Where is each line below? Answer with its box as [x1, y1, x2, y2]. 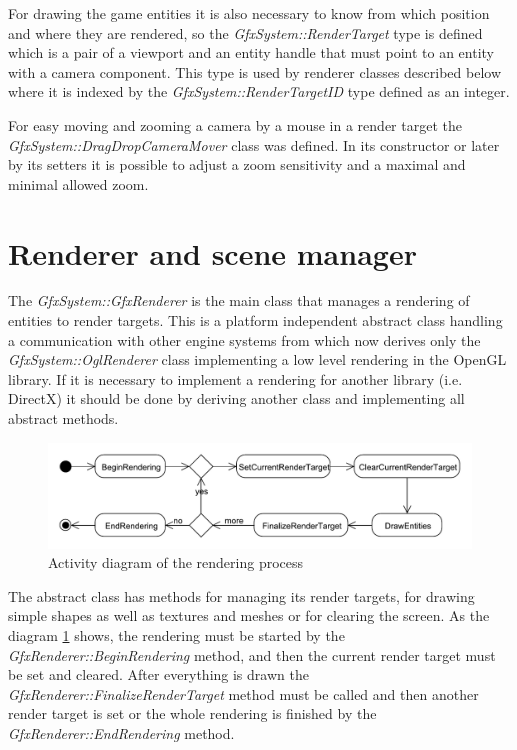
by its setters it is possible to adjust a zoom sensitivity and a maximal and [8, 154, 466, 175]
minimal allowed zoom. [8, 173, 149, 194]
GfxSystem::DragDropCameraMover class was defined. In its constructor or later [8, 134, 500, 155]
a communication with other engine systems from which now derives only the [8, 329, 481, 350]
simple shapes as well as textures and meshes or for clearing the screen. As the [8, 605, 490, 626]
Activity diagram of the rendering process [48, 552, 304, 573]
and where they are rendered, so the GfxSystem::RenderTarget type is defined [8, 22, 483, 43]
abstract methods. [8, 408, 119, 429]
